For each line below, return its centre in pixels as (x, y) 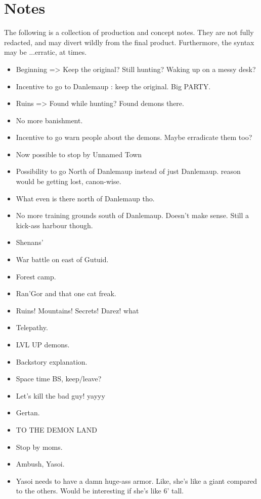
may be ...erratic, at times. (46, 52)
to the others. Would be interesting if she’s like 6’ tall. (100, 491)
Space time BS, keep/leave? (59, 379)
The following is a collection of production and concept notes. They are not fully (129, 32)
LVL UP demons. (43, 344)
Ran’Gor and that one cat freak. (66, 293)
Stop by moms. (39, 447)
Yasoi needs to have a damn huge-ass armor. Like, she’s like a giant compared (137, 480)
